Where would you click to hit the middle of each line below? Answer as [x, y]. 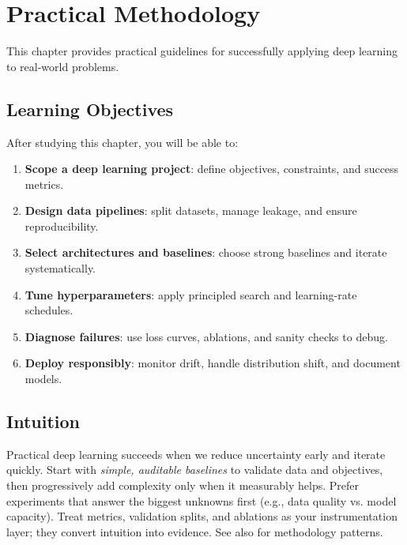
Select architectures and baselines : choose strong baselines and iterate [206, 252]
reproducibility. [62, 226]
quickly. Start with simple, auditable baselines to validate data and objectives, [195, 470]
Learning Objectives [90, 109]
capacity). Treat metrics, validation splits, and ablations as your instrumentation [202, 516]
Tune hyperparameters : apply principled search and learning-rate [191, 294]
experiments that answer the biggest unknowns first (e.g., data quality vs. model [202, 500]
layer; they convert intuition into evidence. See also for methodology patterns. [195, 531]
